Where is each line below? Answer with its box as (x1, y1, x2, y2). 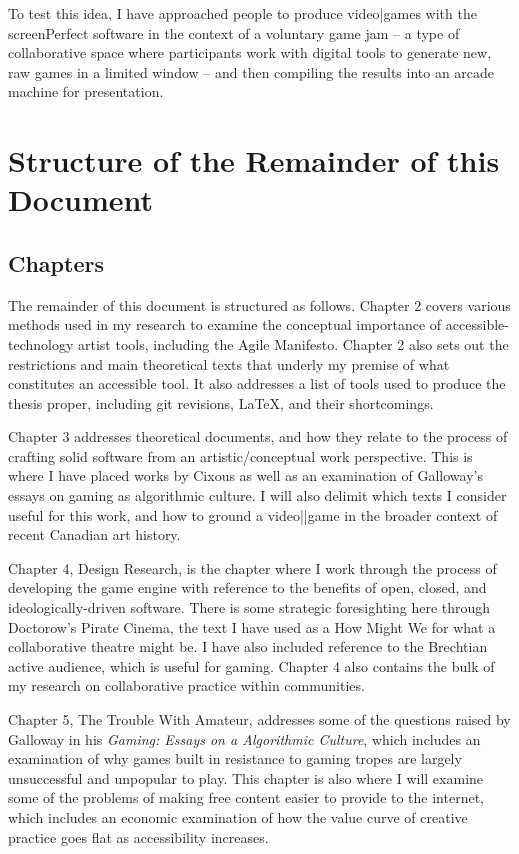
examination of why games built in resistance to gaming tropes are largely (8, 748, 462, 769)
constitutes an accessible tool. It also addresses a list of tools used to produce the (8, 373, 506, 394)
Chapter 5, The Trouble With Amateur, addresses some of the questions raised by (8, 709, 511, 730)
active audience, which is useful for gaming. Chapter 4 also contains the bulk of (8, 655, 495, 676)
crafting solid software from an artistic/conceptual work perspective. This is (8, 445, 473, 466)
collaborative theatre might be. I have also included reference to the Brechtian (8, 636, 488, 657)
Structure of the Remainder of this (8, 140, 500, 181)
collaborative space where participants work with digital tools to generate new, (8, 42, 492, 63)
